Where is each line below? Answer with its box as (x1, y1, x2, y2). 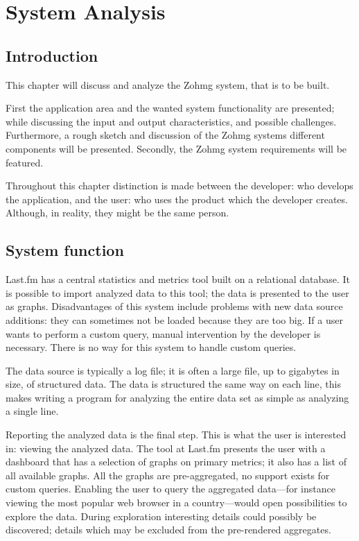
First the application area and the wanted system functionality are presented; (6, 101, 335, 115)
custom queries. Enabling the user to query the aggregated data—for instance (6, 481, 335, 496)
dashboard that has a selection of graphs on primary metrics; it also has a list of (6, 454, 347, 469)
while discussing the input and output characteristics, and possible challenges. (6, 114, 337, 128)
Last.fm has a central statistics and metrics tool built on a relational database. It (6, 272, 351, 286)
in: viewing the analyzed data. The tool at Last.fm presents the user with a (6, 440, 326, 455)
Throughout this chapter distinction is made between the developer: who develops (6, 178, 353, 193)
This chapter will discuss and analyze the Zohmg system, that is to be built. (6, 77, 330, 92)
